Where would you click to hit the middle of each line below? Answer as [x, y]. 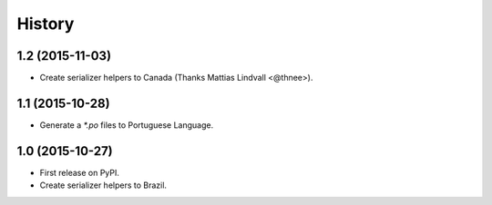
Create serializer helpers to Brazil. [103, 185]
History [46, 24]
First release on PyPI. [80, 172]
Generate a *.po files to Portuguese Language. [127, 125]
